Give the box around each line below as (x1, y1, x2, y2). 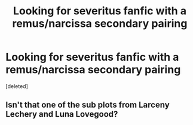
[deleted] (5, 82, 28, 90)
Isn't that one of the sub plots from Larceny (5, 100, 170, 110)
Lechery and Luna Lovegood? (5, 109, 118, 120)
